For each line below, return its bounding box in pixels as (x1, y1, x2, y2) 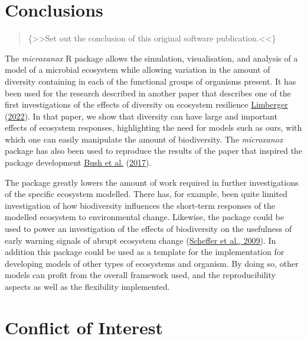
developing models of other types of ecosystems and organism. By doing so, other (5, 257, 299, 269)
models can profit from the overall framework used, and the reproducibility (5, 269, 276, 281)
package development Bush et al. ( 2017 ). (5, 156, 152, 169)
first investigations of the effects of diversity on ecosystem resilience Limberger (5, 98, 288, 111)
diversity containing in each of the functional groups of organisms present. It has (5, 75, 296, 87)
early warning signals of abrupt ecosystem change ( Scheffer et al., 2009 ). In (5, 234, 276, 246)
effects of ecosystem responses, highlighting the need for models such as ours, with (5, 121, 302, 134)
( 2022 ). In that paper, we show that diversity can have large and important (5, 109, 277, 122)
